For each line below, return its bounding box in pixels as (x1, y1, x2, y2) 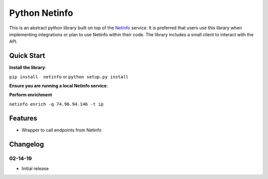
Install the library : (9, 64, 47, 70)
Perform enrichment (9, 92, 52, 98)
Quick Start (9, 52, 45, 60)
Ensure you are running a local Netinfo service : (9, 83, 108, 89)
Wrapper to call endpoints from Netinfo (21, 127, 102, 133)
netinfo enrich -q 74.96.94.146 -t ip (9, 101, 104, 107)
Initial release (21, 165, 49, 171)
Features (9, 114, 37, 122)
